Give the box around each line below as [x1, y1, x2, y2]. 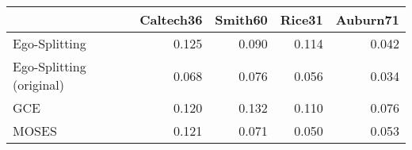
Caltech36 [139, 10, 203, 29]
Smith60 [215, 10, 268, 29]
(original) [13, 75, 64, 94]
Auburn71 [335, 10, 399, 29]
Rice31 [280, 10, 323, 29]
